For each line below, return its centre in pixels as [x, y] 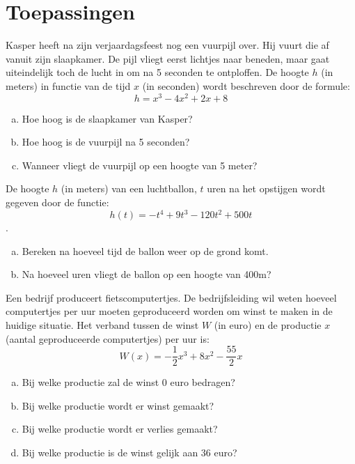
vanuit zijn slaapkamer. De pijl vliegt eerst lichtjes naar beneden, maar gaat [168, 58]
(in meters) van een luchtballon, [129, 188]
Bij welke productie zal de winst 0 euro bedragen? [128, 382]
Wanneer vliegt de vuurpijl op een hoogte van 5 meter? [140, 165]
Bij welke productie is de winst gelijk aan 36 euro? [129, 453]
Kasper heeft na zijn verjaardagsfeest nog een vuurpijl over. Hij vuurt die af [167, 45]
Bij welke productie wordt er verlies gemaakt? [120, 429]
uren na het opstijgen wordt [266, 188]
